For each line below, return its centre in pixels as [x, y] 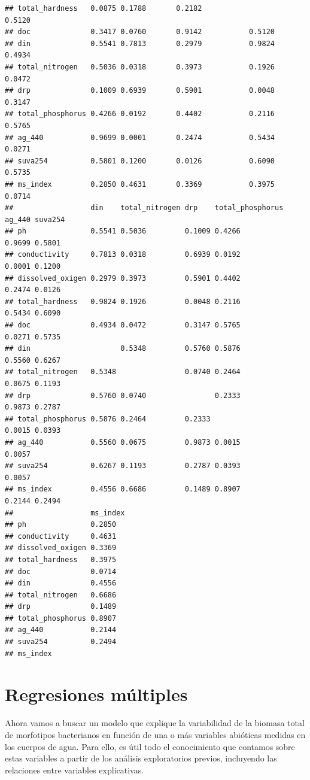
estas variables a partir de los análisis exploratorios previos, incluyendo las [141, 758]
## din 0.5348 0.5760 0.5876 [123, 349]
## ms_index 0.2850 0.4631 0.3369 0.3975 [140, 184]
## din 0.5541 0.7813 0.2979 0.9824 [140, 43]
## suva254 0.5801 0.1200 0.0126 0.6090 [140, 161]
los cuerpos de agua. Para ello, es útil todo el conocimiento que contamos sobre [150, 746]
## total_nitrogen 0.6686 [61, 595]
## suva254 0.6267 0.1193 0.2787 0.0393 [123, 466]
